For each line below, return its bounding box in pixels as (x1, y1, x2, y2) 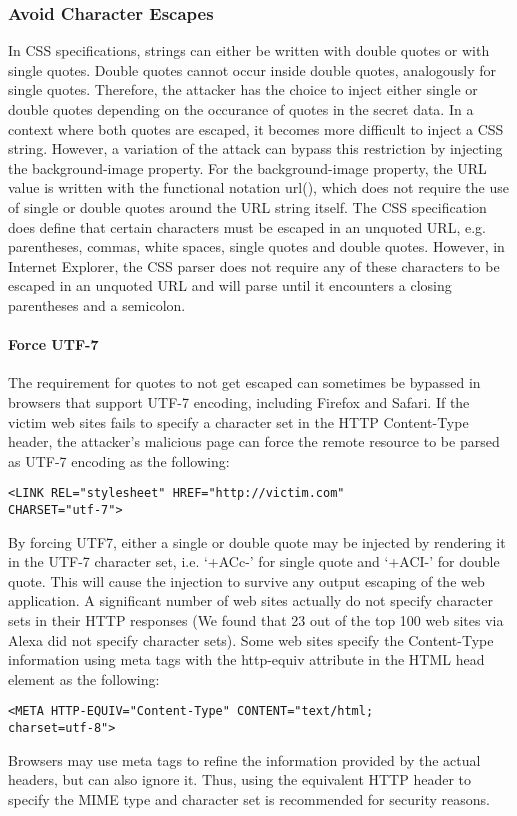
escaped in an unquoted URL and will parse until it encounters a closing (8, 275, 452, 296)
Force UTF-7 (8, 334, 99, 355)
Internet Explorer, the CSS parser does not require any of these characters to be (8, 255, 500, 276)
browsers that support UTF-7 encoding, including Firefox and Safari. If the (8, 391, 470, 412)
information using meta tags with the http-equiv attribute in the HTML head (8, 649, 485, 670)
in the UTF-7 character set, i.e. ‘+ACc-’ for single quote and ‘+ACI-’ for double (8, 551, 500, 572)
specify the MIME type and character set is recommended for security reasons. (8, 788, 490, 809)
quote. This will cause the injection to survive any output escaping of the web (8, 570, 485, 591)
